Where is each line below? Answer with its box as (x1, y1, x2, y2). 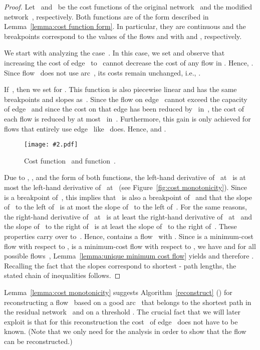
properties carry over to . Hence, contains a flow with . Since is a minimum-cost (4, 230, 253, 241)
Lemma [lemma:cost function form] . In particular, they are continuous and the (4, 21, 246, 31)
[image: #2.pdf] (24, 141, 78, 148)
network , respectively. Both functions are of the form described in (4, 11, 209, 21)
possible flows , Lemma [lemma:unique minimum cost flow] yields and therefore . (4, 250, 254, 261)
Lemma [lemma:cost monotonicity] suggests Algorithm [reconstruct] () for (4, 286, 232, 297)
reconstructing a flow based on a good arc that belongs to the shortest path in (4, 296, 251, 307)
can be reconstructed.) (4, 335, 73, 346)
